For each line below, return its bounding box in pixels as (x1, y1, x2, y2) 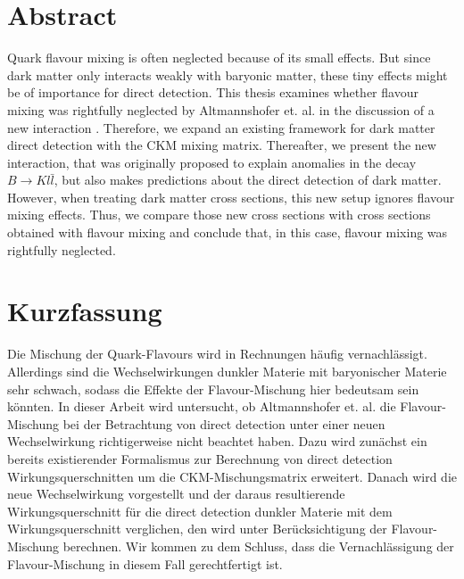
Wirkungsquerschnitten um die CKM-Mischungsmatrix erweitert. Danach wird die (7, 467, 457, 485)
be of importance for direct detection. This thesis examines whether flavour (7, 83, 418, 102)
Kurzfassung (7, 293, 162, 329)
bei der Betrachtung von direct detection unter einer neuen (62, 414, 385, 433)
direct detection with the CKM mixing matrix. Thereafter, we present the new (7, 136, 436, 154)
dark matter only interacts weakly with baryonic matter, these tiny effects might (7, 65, 448, 84)
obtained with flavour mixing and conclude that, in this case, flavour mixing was (7, 223, 448, 242)
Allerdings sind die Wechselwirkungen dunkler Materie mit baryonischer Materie (7, 361, 447, 380)
